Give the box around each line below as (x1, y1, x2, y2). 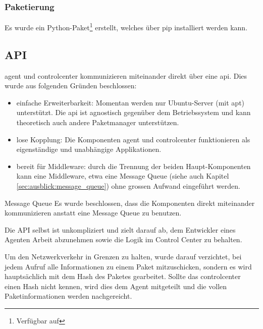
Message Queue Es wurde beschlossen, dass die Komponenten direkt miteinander (5, 197, 255, 208)
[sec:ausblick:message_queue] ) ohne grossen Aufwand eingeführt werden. (16, 181, 240, 191)
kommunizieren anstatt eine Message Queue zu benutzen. (5, 207, 182, 218)
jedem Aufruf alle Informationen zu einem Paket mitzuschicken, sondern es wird (5, 261, 252, 271)
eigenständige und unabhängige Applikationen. (16, 144, 162, 154)
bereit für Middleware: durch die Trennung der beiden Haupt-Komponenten (16, 160, 251, 171)
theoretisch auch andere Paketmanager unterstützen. (16, 117, 179, 128)
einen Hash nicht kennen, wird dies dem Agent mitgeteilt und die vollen (5, 281, 227, 291)
